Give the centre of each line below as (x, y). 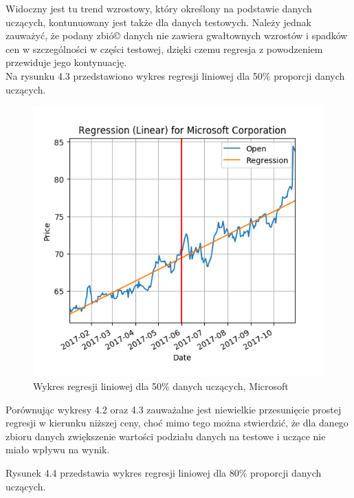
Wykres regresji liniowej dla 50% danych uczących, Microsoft (161, 386)
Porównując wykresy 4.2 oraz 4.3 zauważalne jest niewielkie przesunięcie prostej (174, 409)
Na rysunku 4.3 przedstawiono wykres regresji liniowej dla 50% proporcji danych (175, 75)
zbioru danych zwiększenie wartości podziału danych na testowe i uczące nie (166, 436)
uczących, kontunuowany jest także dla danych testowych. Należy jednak (159, 22)
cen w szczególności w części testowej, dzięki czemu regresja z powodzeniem (164, 48)
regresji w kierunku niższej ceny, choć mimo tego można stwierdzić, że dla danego (177, 423)
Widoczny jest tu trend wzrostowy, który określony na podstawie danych (159, 8)
